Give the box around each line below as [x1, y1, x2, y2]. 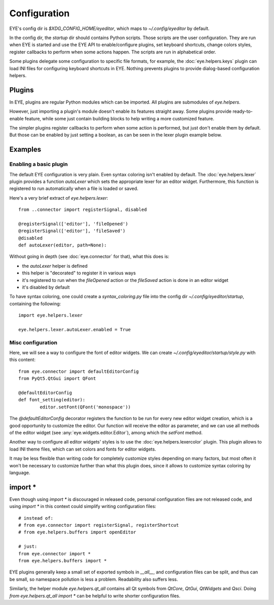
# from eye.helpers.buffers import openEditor [18, 529, 136, 535]
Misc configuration [9, 339, 58, 346]
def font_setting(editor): [18, 397, 86, 403]
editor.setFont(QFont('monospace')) [40, 404, 131, 410]
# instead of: [18, 515, 53, 521]
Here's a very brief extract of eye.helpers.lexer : [9, 195, 109, 201]
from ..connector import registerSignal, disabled [18, 207, 147, 213]
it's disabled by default [22, 284, 70, 290]
